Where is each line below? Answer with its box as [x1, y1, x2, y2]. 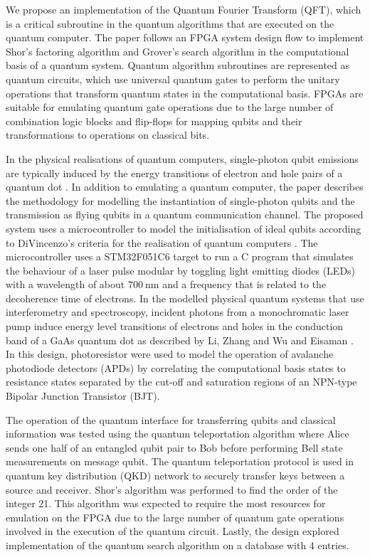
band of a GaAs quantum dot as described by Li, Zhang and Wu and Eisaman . [6, 332, 354, 347]
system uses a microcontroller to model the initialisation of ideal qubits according [6, 221, 361, 235]
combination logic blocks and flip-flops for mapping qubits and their [6, 113, 302, 128]
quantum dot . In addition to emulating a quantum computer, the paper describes [6, 179, 364, 194]
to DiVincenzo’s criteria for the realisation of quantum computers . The [6, 235, 318, 250]
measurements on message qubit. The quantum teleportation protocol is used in [6, 454, 354, 469]
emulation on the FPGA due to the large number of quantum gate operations [6, 509, 344, 524]
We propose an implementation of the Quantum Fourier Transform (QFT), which [6, 2, 361, 16]
